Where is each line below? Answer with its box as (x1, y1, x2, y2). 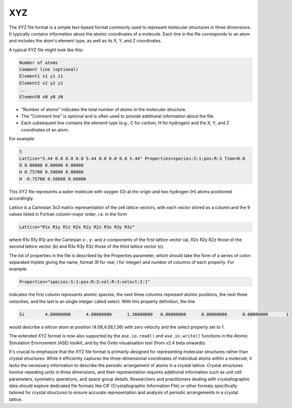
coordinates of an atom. (21, 127, 69, 132)
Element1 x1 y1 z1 (19, 74, 63, 79)
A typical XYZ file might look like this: (9, 47, 84, 53)
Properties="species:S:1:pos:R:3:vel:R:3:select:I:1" (19, 279, 150, 285)
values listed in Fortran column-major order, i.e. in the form (9, 211, 127, 217)
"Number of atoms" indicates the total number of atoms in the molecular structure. (21, 106, 187, 112)
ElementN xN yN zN (19, 94, 63, 99)
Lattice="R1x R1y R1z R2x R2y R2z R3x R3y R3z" (19, 224, 135, 230)
